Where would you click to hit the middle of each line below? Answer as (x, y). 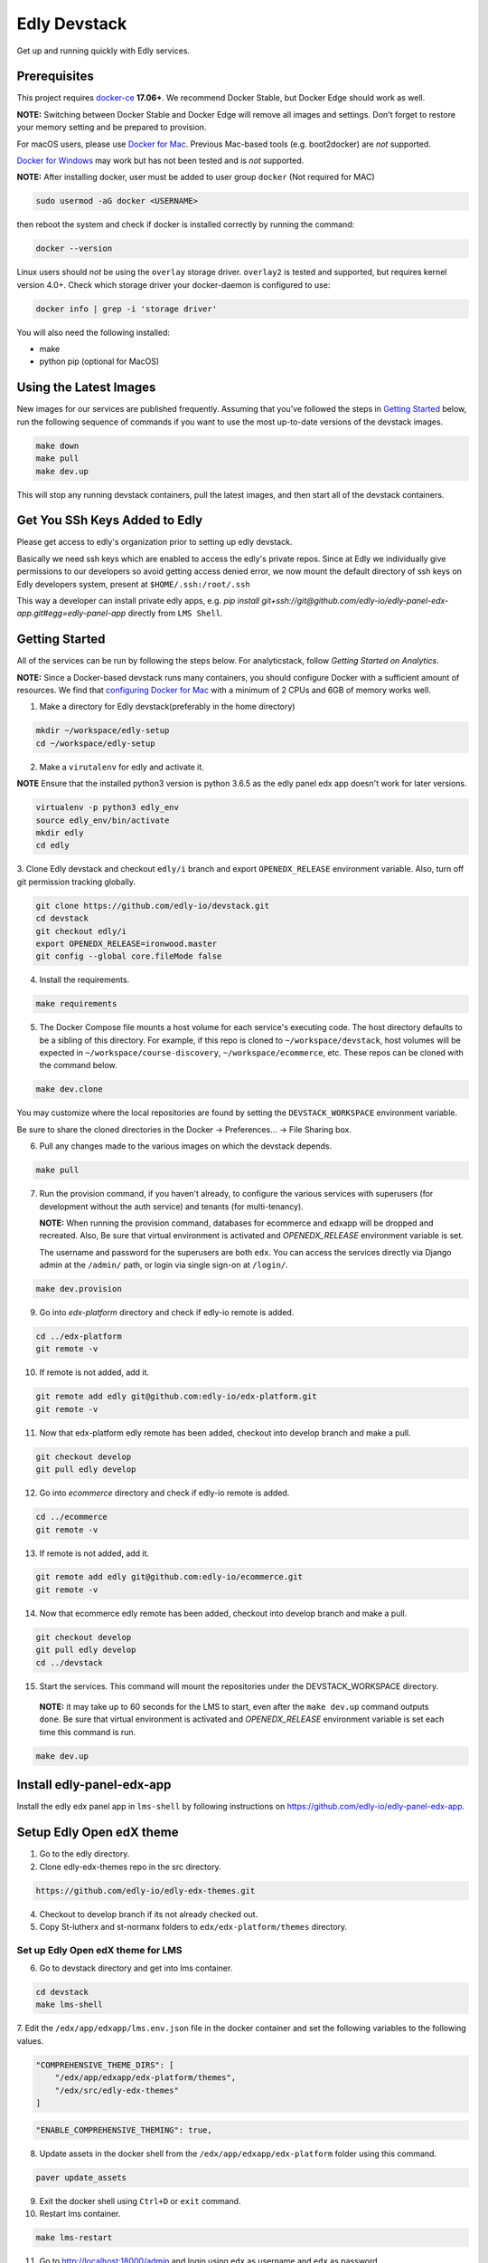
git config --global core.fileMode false (129, 956)
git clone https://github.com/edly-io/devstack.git (153, 906)
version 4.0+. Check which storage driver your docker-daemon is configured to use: (174, 284)
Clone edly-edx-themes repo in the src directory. (130, 1867)
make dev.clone (69, 1089)
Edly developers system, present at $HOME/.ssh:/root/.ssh (133, 584)
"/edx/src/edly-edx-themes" (117, 2090)
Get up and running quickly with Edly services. (103, 51)
